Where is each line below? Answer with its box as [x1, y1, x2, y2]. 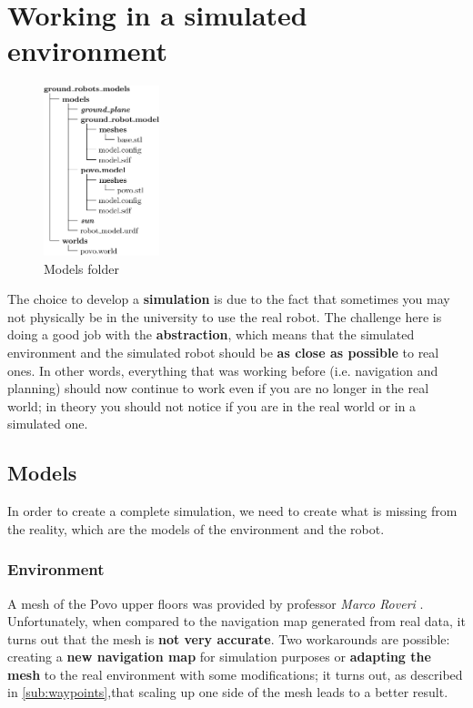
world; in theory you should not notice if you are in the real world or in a [7, 396, 417, 415]
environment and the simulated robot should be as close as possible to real [7, 342, 439, 361]
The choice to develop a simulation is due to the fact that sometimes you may [7, 289, 450, 308]
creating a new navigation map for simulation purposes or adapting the [7, 647, 431, 666]
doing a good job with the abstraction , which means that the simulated [7, 325, 415, 344]
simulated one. [7, 414, 88, 433]
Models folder [44, 258, 119, 278]
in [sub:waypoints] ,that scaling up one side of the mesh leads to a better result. [7, 683, 448, 702]
